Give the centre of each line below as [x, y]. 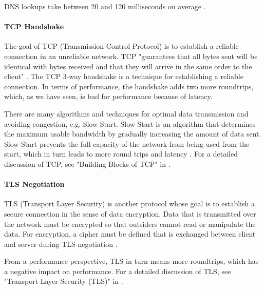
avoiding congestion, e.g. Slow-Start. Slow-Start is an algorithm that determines [130, 123]
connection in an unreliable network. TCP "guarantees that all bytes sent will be [131, 56]
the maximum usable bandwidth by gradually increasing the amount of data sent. [133, 134]
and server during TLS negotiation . [61, 244]
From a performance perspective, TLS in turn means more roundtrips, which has [131, 261]
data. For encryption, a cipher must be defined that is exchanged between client [130, 234]
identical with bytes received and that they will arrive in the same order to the [128, 66]
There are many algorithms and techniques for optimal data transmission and [126, 113]
